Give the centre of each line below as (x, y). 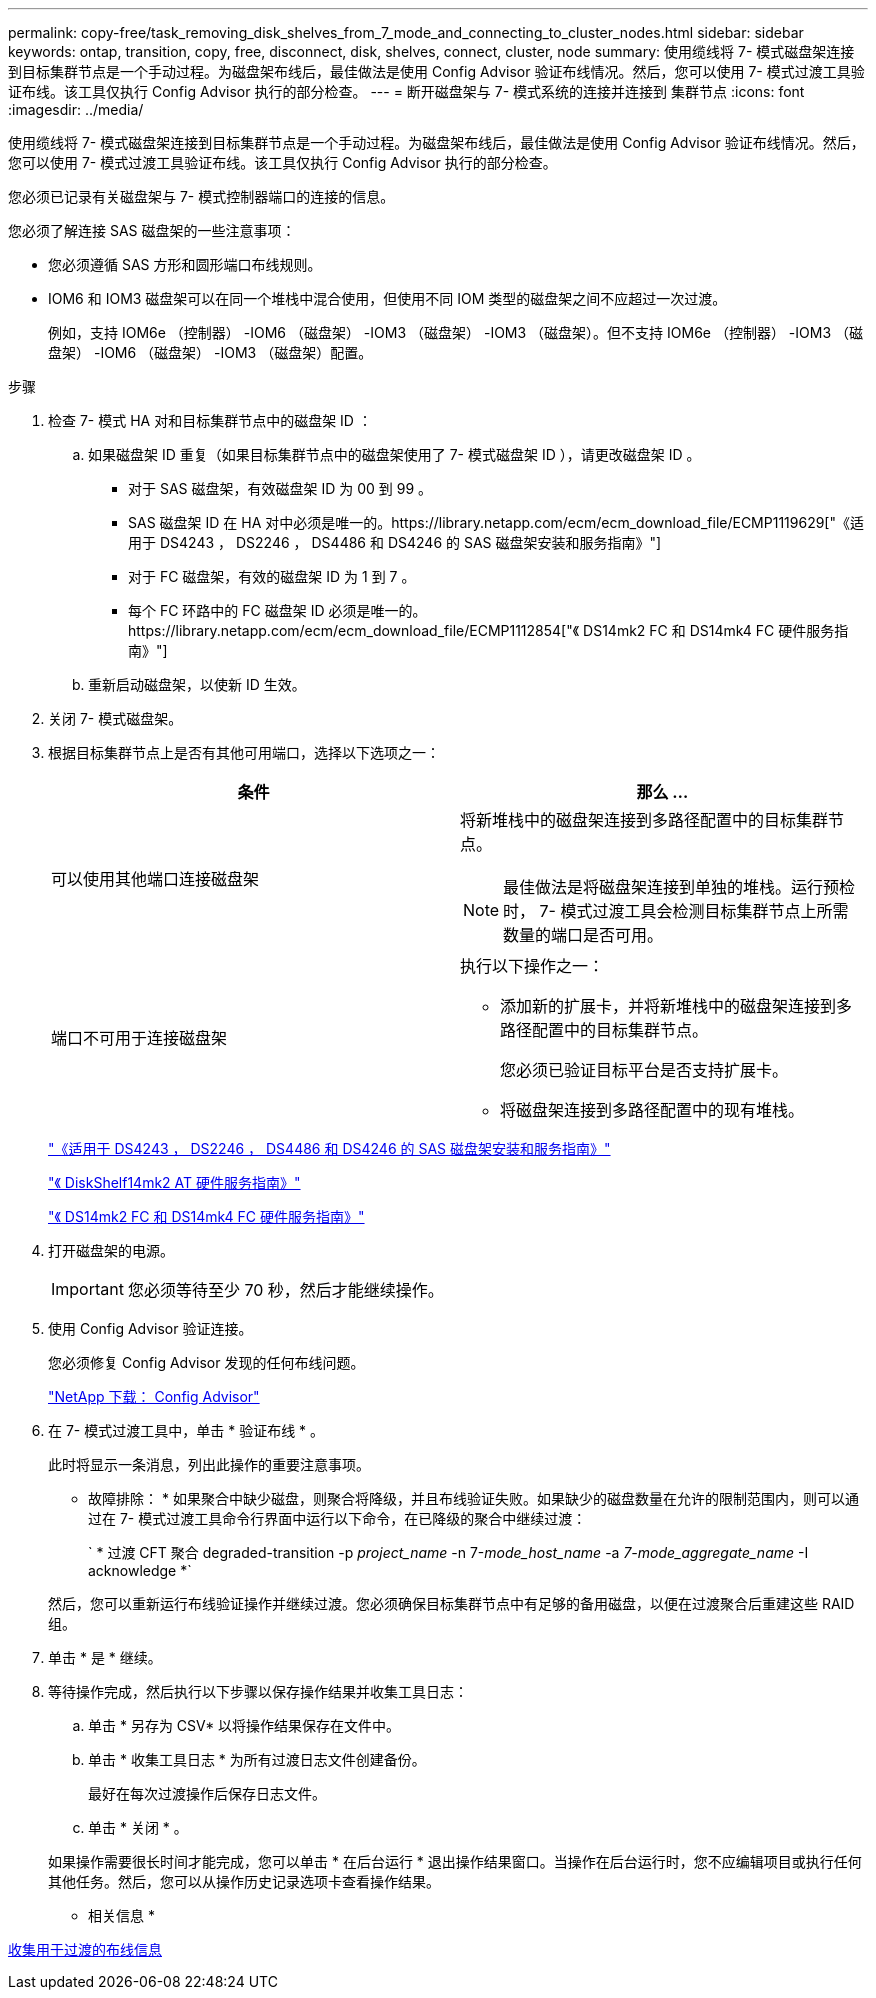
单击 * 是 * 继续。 (105, 1657)
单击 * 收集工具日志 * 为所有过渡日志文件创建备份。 (257, 1759)
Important (87, 1289)
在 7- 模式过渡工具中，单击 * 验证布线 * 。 (186, 1430)
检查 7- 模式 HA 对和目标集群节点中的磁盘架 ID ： (210, 420)
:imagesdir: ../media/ (76, 109)
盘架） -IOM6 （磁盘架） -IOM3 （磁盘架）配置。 (210, 352)
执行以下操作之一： (532, 966)
